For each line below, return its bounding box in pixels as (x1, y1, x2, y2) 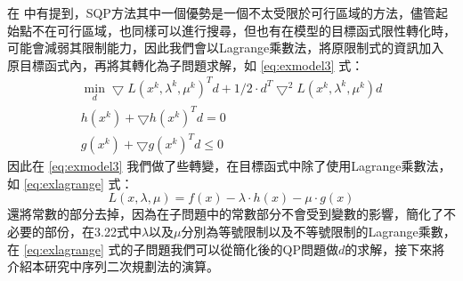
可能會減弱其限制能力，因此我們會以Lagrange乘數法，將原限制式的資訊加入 (7, 38, 444, 57)
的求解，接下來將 (345, 239, 445, 258)
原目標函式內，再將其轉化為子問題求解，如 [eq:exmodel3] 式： (7, 55, 364, 74)
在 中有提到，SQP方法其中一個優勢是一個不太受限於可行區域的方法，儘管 (7, 4, 435, 21)
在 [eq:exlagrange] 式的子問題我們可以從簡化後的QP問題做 (7, 239, 339, 258)
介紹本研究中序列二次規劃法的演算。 (7, 257, 219, 276)
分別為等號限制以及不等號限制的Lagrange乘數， (181, 221, 456, 240)
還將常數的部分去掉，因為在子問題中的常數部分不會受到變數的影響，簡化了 (7, 205, 443, 223)
